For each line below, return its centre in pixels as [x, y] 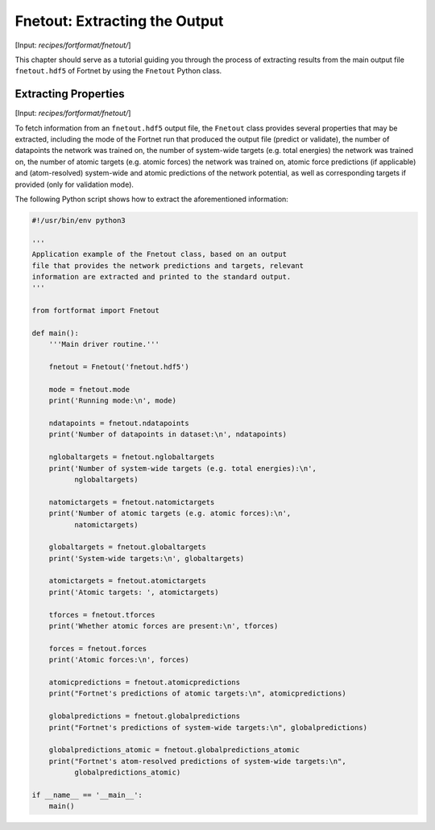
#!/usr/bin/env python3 [79, 220]
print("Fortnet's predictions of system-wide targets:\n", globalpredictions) [208, 727]
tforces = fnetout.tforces [102, 615]
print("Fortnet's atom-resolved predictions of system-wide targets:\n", [197, 761]
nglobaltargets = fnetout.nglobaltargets [132, 457]
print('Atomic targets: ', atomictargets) [134, 592]
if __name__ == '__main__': [87, 795]
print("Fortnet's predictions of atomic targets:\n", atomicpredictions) [197, 694]
